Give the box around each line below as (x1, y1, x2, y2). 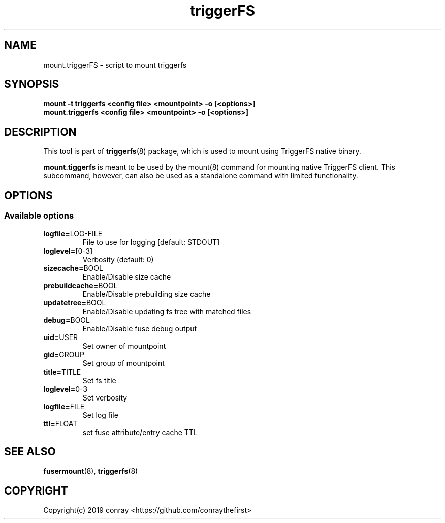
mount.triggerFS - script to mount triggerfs (43, 60, 187, 69)
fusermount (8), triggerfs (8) (43, 467, 138, 476)
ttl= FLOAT (43, 419, 78, 428)
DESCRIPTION (4, 125, 77, 138)
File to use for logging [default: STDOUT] (82, 237, 220, 247)
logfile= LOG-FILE (43, 229, 103, 238)
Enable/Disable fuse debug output (82, 324, 197, 333)
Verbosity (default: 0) (82, 255, 154, 264)
